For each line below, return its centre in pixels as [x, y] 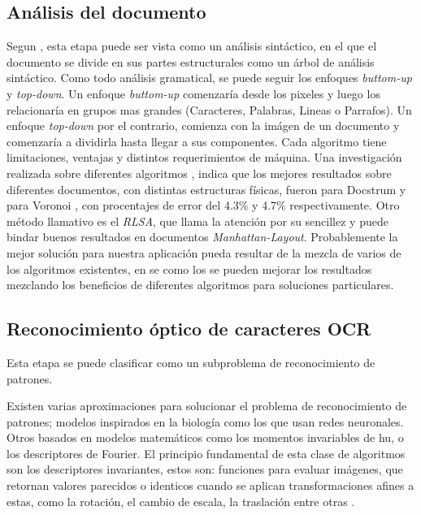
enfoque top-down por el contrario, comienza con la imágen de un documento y [203, 126]
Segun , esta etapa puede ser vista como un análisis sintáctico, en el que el [192, 46]
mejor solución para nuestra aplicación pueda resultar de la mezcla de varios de [204, 252]
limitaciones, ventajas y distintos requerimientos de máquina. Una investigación [204, 157]
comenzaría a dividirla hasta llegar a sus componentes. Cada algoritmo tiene [197, 141]
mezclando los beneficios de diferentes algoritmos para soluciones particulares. [200, 285]
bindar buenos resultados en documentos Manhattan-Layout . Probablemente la [202, 237]
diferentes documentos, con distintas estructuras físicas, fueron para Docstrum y [206, 189]
